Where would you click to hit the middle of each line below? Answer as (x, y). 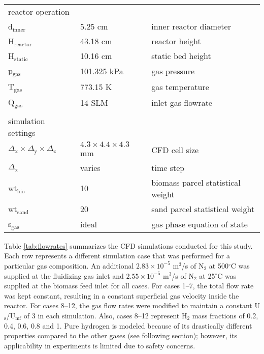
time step (168, 167)
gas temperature (180, 86)
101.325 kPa (102, 71)
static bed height (181, 56)
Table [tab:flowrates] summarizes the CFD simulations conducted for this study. (128, 245)
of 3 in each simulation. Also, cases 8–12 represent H (105, 315)
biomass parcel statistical (196, 182)
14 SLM (94, 102)
